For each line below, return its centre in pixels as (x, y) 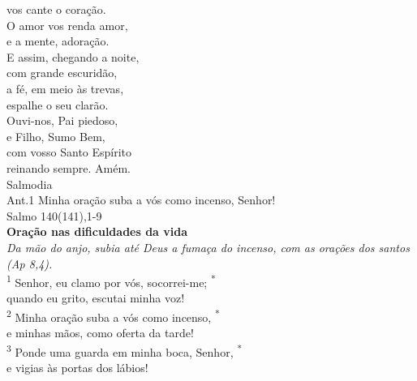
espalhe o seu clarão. (58, 104)
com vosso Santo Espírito (69, 152)
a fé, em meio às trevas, (65, 88)
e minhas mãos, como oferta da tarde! (100, 333)
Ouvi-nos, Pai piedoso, (62, 120)
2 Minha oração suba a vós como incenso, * (113, 315)
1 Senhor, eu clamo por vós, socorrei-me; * (111, 281)
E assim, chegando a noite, (73, 56)
